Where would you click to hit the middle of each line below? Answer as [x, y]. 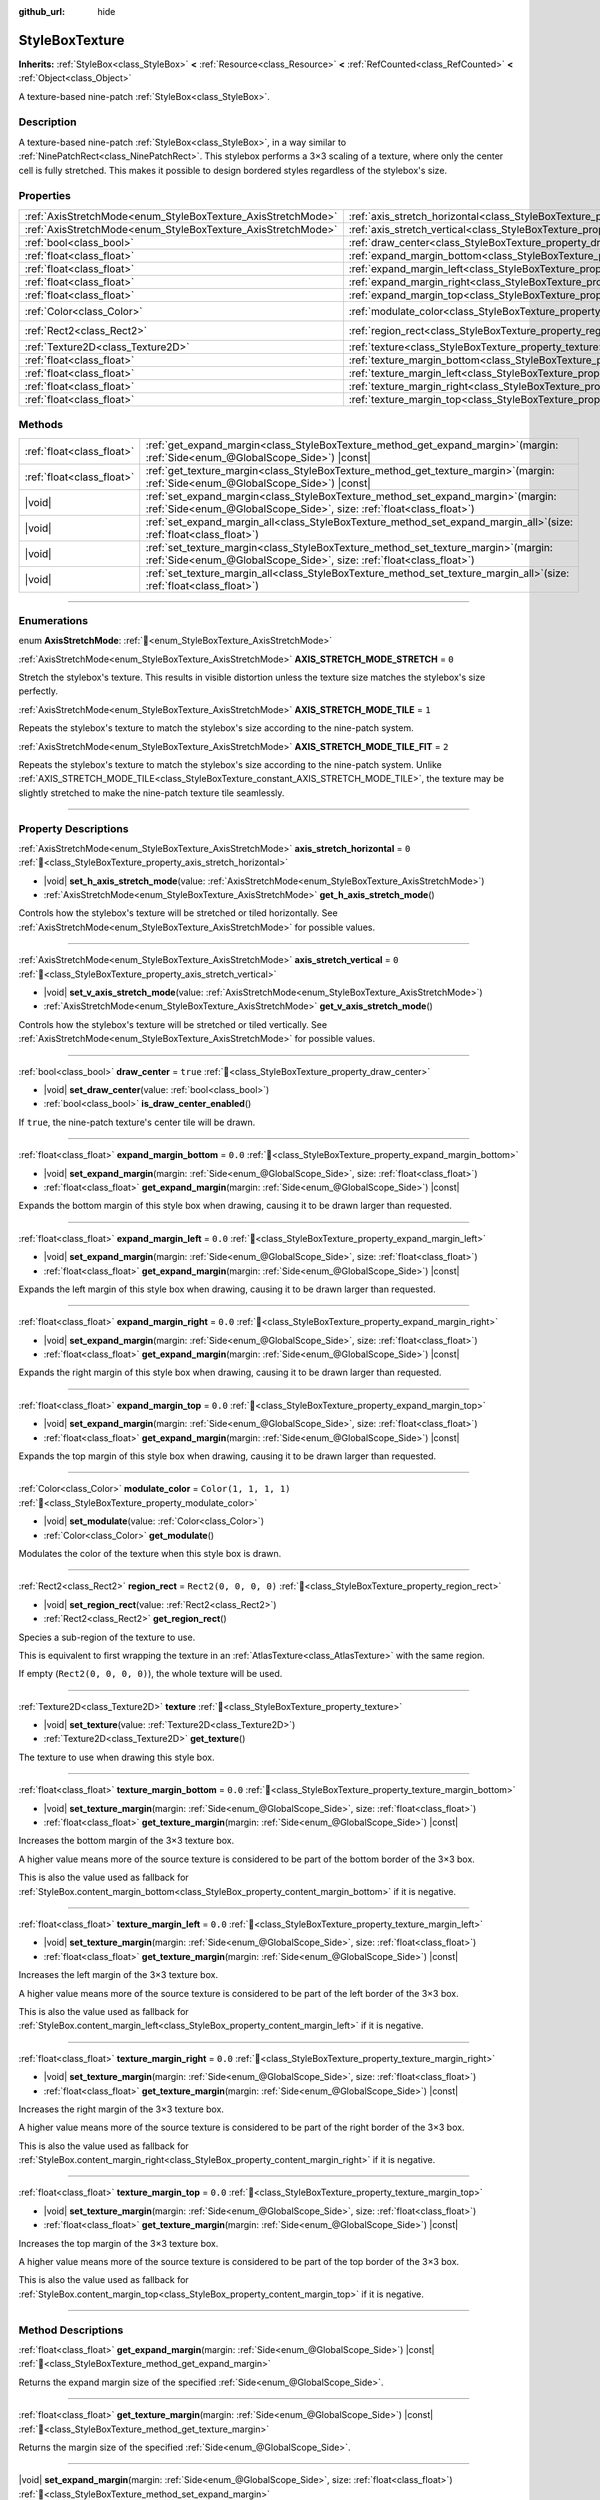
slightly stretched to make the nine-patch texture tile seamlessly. [151, 792]
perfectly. [38, 691]
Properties [45, 196]
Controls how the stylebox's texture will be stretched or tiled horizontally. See [178, 913]
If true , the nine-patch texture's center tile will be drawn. [137, 1122]
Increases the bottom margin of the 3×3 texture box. [126, 1841]
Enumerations [53, 620]
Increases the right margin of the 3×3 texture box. [121, 2109]
